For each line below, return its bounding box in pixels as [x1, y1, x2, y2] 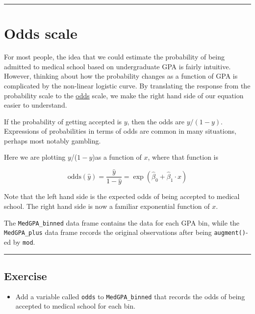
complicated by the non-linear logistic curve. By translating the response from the [4, 80, 251, 90]
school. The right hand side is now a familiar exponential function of [4, 200, 210, 211]
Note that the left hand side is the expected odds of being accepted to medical [4, 191, 240, 201]
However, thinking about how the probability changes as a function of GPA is [4, 71, 238, 81]
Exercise [4, 268, 47, 283]
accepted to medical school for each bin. [15, 301, 136, 311]
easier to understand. [4, 100, 67, 110]
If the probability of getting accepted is [4, 116, 122, 126]
